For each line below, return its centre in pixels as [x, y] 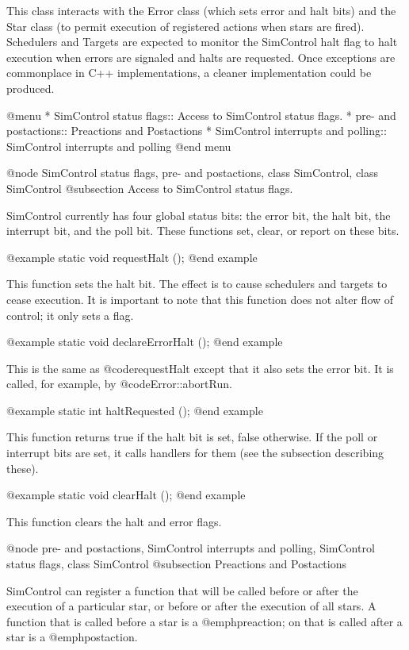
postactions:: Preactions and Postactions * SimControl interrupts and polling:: [197, 131]
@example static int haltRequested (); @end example [135, 410]
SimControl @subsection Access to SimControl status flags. [150, 188]
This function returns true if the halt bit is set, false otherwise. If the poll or [192, 437]
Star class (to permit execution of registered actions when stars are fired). [185, 26]
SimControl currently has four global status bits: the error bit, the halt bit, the [199, 215]
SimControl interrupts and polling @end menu [119, 146]
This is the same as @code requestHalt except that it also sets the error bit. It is [200, 368]
